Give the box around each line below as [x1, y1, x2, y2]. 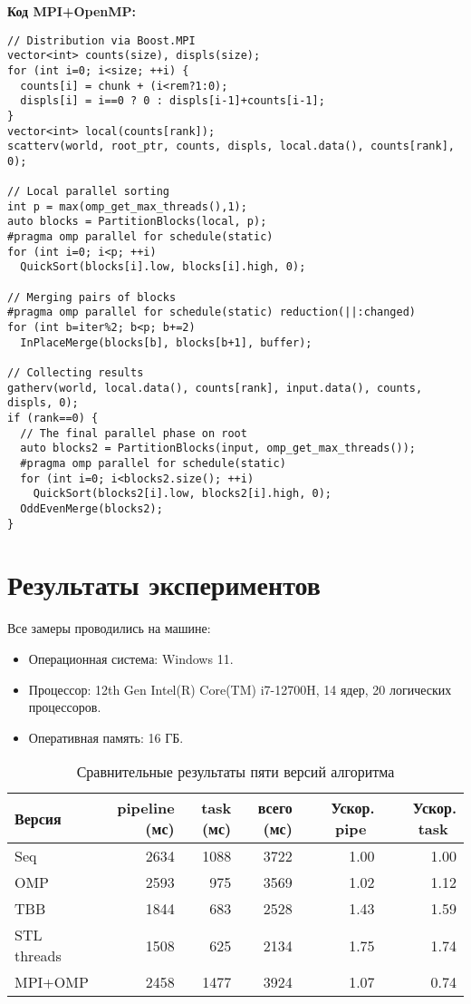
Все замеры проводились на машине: [7, 619, 211, 638]
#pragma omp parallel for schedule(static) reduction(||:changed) [7, 306, 417, 319]
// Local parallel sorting [7, 185, 169, 199]
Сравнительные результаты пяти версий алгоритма [76, 761, 395, 783]
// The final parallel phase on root [20, 426, 247, 440]
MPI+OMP [14, 971, 89, 993]
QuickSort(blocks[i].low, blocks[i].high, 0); [20, 260, 306, 274]
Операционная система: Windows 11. [28, 648, 234, 668]
